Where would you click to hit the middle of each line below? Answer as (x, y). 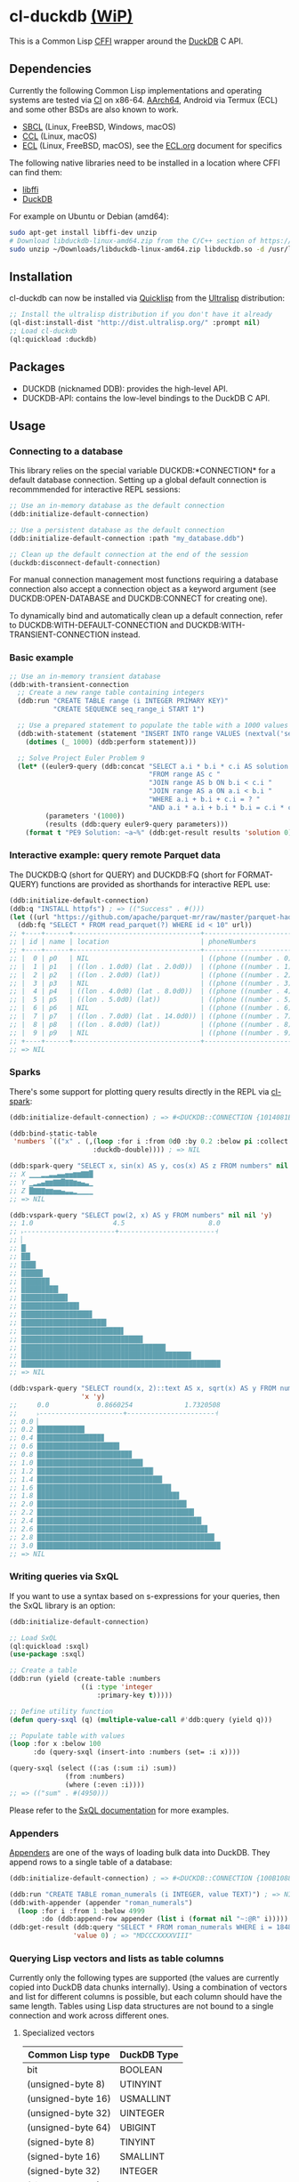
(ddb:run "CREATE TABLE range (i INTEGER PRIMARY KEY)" (123, 701)
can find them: (36, 172)
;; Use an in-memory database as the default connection (117, 506)
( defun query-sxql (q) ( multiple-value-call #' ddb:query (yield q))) (141, 1719)
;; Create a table (43, 1670)
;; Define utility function (61, 1711)
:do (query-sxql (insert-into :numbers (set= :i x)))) (137, 1752)
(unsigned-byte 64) (69, 2128)
